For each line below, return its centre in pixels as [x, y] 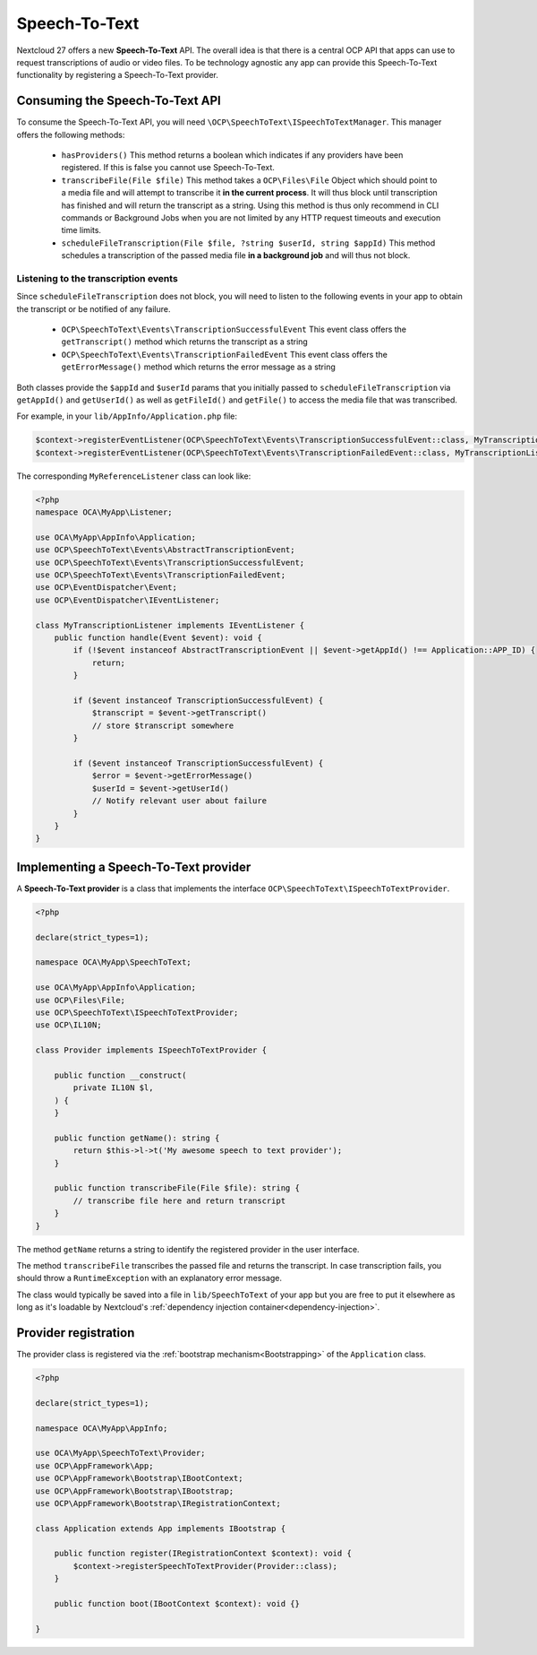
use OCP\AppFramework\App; [94, 1465]
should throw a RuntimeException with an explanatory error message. [149, 1278]
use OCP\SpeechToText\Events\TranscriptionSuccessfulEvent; [170, 562]
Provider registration [76, 1333]
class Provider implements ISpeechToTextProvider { [151, 1050]
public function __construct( [120, 1075]
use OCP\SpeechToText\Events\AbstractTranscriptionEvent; [165, 550]
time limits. [81, 230]
